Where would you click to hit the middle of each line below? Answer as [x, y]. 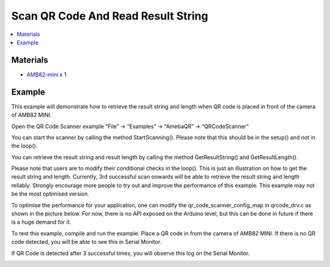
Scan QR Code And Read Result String [110, 16]
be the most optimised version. [50, 194]
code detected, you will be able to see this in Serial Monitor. [86, 242]
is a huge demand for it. [41, 222]
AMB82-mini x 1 [46, 74]
